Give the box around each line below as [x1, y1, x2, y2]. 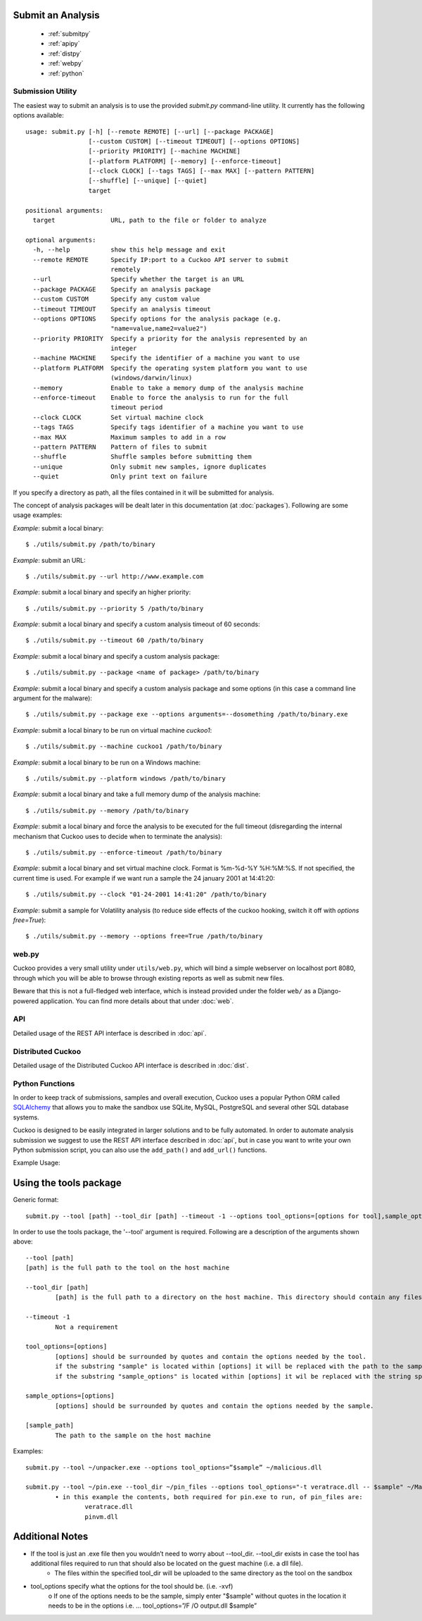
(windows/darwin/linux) [110, 374, 193, 382]
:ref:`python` [48, 69, 84, 77]
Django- [317, 987, 341, 995]
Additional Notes [13, 1531, 89, 1543]
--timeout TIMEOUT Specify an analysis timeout [32, 305, 211, 313]
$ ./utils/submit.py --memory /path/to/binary [25, 807, 189, 814]
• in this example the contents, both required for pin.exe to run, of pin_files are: [55, 1493, 364, 1501]
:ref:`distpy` [48, 49, 82, 58]
